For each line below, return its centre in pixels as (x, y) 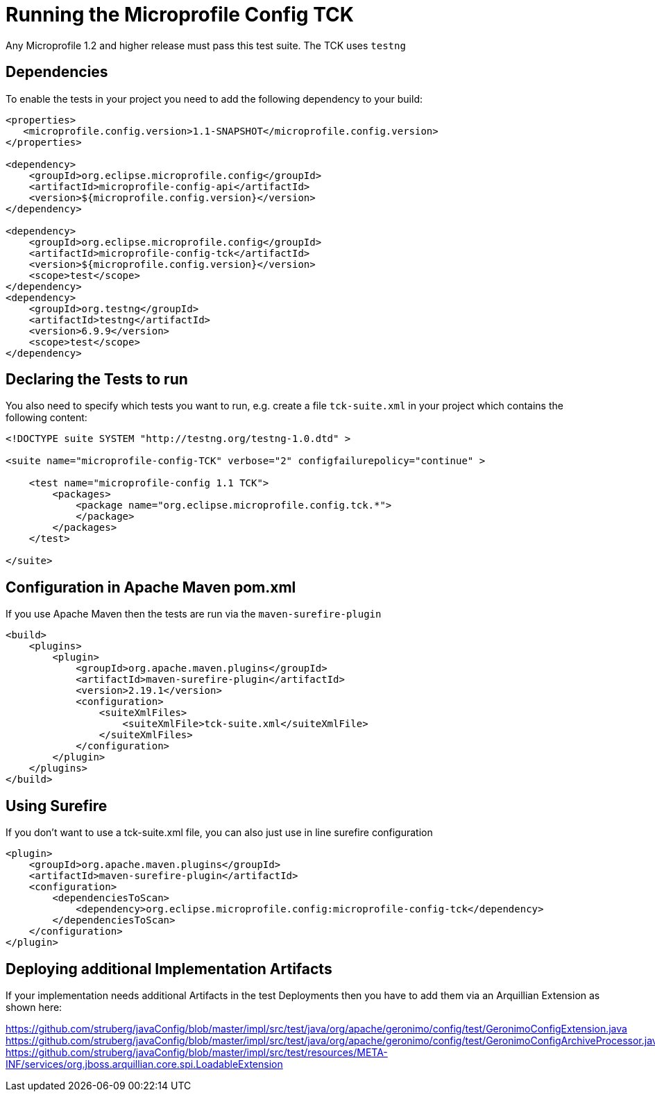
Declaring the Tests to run (97, 380)
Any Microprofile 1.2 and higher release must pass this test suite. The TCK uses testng (206, 45)
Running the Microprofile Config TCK (180, 15)
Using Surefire (57, 806)
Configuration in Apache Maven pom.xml (151, 587)
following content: (46, 418)
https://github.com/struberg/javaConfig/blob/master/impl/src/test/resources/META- (197, 1052)
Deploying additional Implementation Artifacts (169, 969)
